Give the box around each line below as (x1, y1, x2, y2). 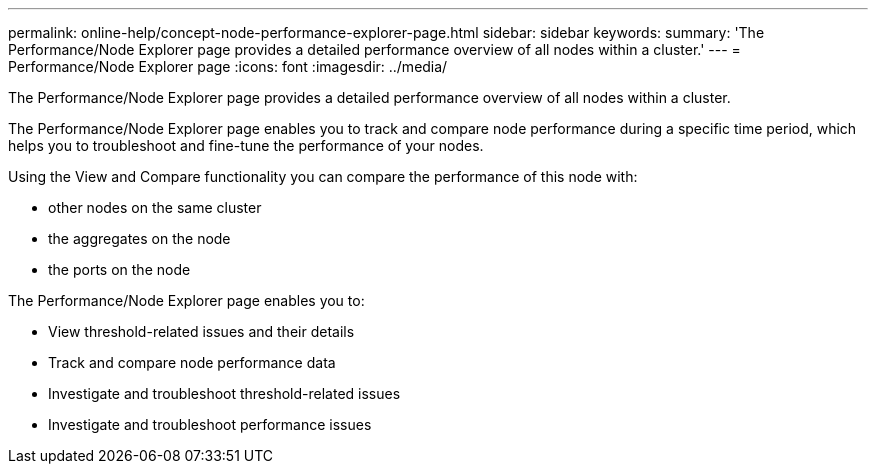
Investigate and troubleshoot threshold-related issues (48, 385, 401, 402)
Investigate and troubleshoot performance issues (48, 416, 372, 433)
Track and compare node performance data (48, 354, 336, 371)
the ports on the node (48, 261, 191, 278)
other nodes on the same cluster (48, 199, 262, 216)
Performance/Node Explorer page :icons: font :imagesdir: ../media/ (8, 58, 448, 75)
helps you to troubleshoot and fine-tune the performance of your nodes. (8, 137, 484, 154)
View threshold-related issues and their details (48, 323, 355, 340)
